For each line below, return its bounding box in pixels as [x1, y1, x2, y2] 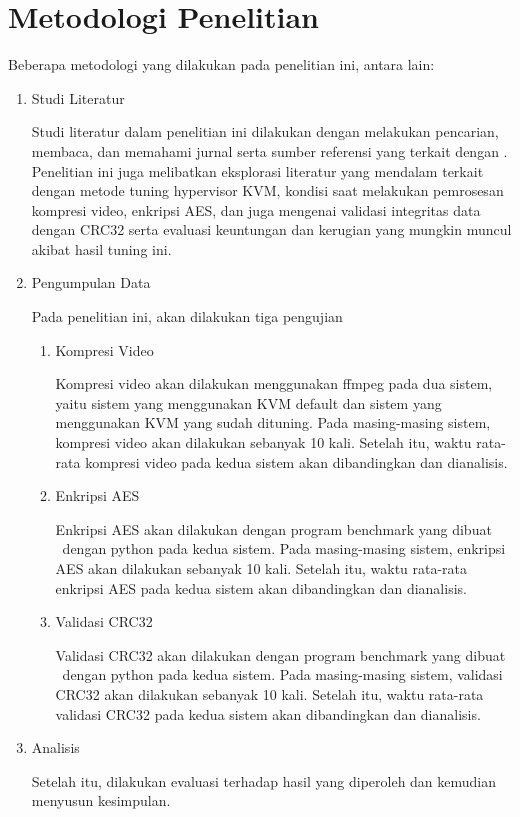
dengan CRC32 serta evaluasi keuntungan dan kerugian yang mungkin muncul [31, 219, 512, 240]
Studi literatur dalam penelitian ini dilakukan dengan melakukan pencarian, [31, 121, 499, 142]
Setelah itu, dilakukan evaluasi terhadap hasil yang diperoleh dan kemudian [31, 770, 497, 791]
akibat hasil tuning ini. [31, 238, 172, 259]
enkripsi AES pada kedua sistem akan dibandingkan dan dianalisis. [55, 577, 467, 598]
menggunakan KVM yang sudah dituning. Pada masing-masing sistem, [55, 412, 491, 433]
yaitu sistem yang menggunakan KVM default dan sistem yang [55, 392, 442, 413]
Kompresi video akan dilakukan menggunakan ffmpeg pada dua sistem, [55, 373, 493, 394]
